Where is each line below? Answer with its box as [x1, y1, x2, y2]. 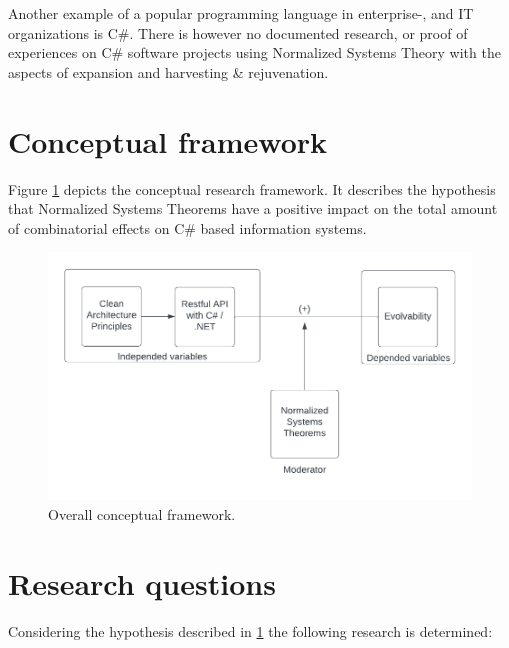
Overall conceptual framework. [48, 504, 236, 525]
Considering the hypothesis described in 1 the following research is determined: [8, 620, 493, 641]
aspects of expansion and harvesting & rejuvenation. [8, 61, 329, 82]
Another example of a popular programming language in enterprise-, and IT [8, 3, 474, 23]
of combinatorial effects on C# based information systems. [8, 217, 367, 238]
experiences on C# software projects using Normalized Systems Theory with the [8, 42, 501, 63]
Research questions [8, 562, 276, 603]
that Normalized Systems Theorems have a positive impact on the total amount [8, 198, 498, 219]
